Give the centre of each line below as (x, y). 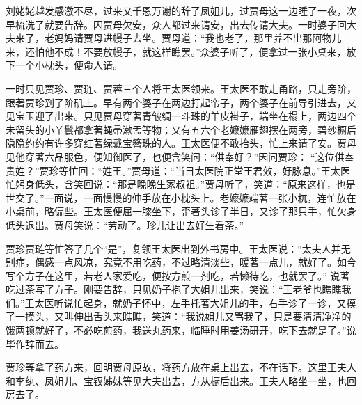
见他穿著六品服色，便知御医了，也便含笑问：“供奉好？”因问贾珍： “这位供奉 (180, 156)
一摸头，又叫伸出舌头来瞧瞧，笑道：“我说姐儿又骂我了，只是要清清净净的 (183, 316)
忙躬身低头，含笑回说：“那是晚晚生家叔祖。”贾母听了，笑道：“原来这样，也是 (181, 184)
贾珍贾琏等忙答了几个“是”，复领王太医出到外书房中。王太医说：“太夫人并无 (178, 248)
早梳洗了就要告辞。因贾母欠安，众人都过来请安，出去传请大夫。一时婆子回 (176, 24)
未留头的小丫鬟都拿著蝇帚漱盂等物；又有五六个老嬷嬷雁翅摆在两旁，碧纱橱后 (181, 129)
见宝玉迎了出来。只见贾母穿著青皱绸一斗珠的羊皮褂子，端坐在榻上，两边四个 (181, 116)
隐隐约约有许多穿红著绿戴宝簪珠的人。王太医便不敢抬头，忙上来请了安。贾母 (181, 143)
